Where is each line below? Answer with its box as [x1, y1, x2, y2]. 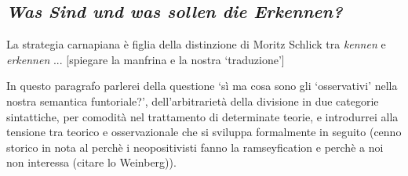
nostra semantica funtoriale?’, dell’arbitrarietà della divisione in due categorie [6, 92, 379, 109]
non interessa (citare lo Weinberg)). [6, 154, 177, 171]
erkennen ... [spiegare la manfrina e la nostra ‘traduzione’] [6, 51, 285, 67]
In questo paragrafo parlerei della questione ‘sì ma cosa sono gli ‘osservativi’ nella [6, 77, 398, 94]
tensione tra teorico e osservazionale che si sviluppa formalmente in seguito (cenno [6, 124, 402, 140]
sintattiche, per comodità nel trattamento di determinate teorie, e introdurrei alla [6, 108, 399, 124]
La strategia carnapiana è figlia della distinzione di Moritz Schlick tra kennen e [6, 36, 386, 52]
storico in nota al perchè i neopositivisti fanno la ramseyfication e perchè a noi [6, 138, 384, 155]
